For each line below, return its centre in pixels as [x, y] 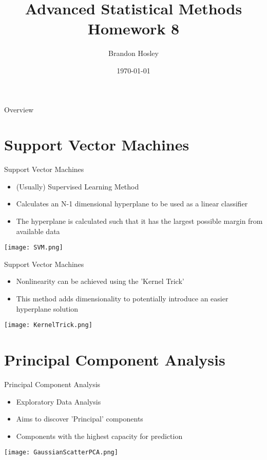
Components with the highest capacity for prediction [99, 436]
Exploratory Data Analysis [59, 401]
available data [38, 231]
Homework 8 [133, 28]
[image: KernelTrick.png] [48, 325]
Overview [19, 109]
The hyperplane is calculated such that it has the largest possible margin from [139, 221]
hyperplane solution [47, 308]
